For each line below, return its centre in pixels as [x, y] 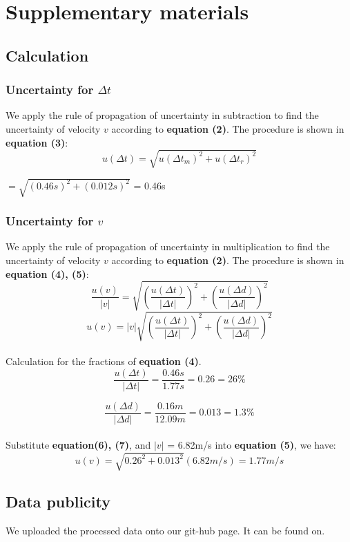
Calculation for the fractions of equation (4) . [104, 361]
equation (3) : [37, 142]
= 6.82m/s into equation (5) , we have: [252, 445]
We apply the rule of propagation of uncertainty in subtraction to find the [162, 115]
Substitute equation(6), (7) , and [78, 445]
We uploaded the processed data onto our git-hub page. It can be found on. [165, 530]
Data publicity [58, 501]
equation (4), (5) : [47, 273]
